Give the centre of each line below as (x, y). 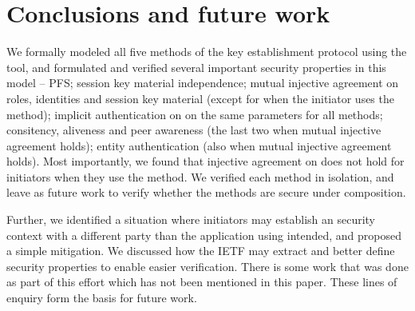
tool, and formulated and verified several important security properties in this (196, 67)
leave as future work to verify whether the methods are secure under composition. (206, 192)
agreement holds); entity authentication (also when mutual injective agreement (199, 145)
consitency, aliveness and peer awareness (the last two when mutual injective (194, 130)
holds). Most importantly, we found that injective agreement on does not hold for (206, 161)
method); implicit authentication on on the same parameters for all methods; (195, 114)
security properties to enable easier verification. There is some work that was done (207, 266)
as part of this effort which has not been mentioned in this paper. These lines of (202, 282)
